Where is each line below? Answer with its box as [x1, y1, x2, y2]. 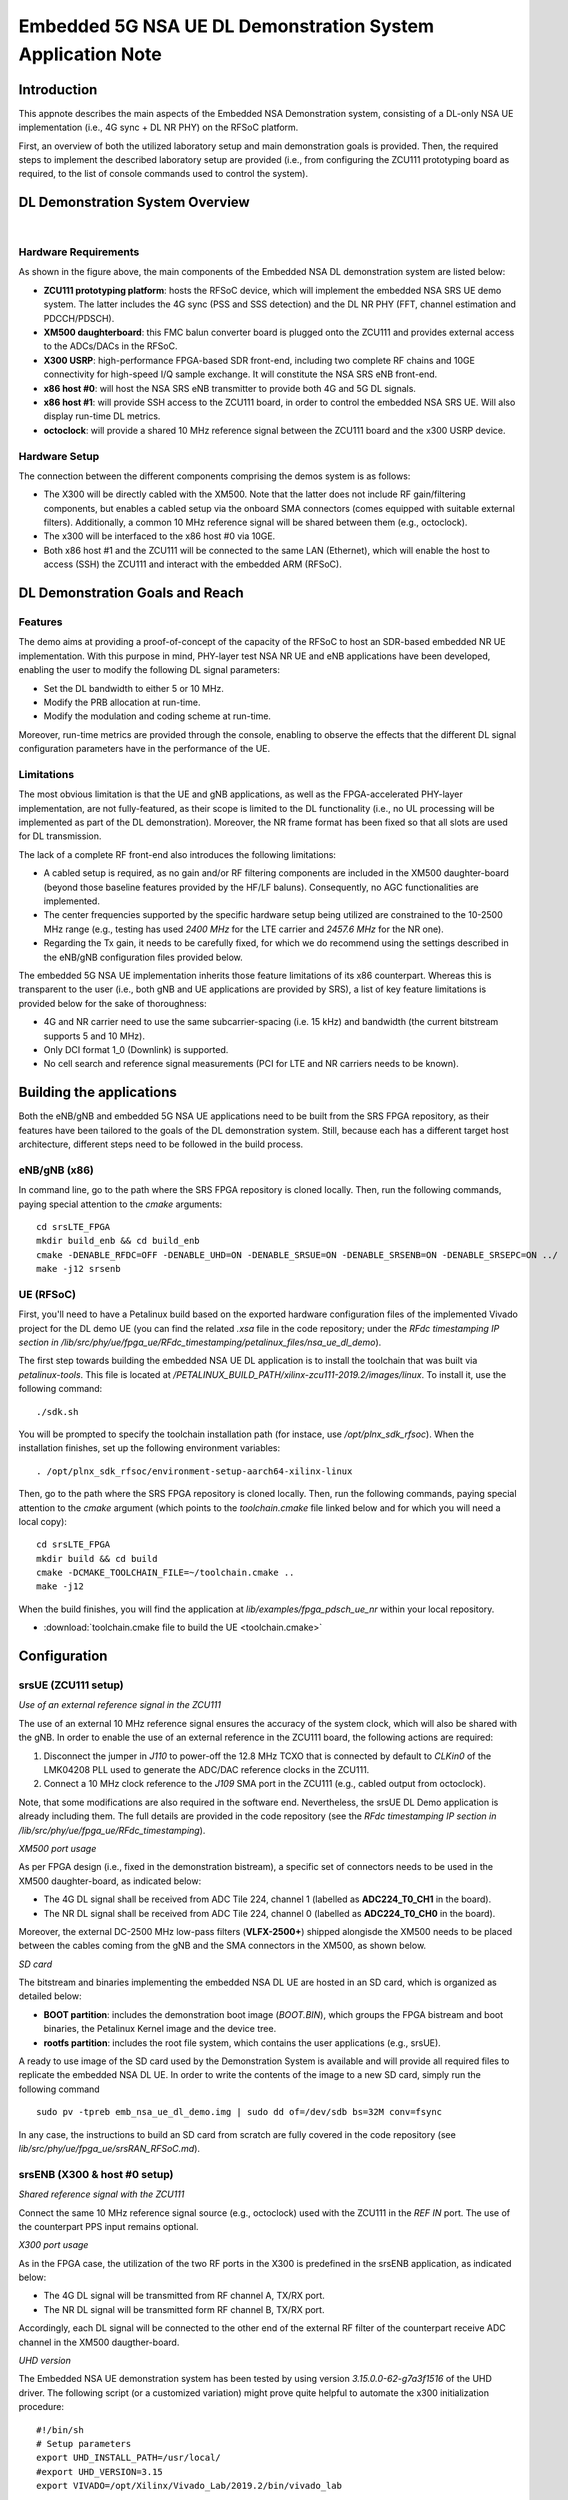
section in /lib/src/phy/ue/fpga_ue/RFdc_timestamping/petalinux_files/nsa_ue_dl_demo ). [18, 1336, 382, 1349]
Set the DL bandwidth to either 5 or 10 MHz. [43, 682, 225, 694]
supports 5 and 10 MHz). [43, 1030, 145, 1042]
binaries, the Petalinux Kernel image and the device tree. [43, 2023, 277, 2035]
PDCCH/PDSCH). [43, 312, 115, 324]
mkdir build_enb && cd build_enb [36, 1235, 200, 1247]
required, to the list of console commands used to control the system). [18, 168, 309, 180]
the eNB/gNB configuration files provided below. [43, 951, 244, 963]
